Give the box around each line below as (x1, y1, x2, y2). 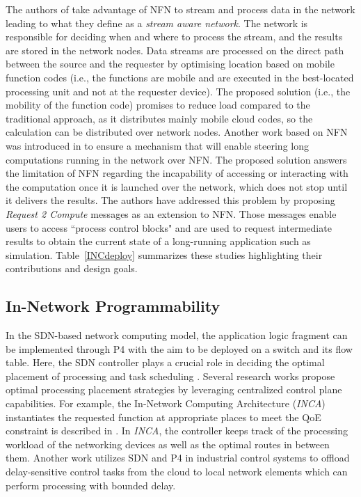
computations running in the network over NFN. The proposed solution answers (6, 152, 347, 166)
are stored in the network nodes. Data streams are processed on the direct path (6, 42, 344, 57)
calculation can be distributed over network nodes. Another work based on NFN (6, 125, 348, 139)
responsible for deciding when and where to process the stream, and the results (6, 29, 343, 44)
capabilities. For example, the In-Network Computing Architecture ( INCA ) (6, 396, 326, 411)
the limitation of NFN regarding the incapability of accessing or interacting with (6, 166, 348, 180)
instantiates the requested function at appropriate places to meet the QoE (6, 409, 321, 424)
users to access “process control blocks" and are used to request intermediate (6, 220, 332, 235)
